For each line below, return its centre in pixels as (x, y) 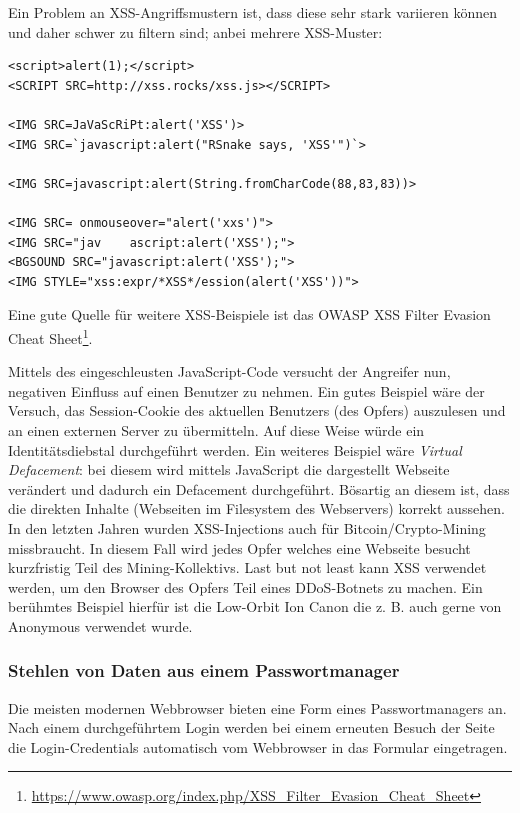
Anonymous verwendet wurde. (100, 625)
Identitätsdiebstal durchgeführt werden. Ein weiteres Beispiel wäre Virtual (235, 449)
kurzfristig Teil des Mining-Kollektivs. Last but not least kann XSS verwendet (247, 567)
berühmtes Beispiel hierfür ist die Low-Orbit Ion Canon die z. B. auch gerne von (255, 606)
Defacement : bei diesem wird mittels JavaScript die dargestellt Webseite (229, 469)
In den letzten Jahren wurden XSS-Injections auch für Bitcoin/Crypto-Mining (247, 527)
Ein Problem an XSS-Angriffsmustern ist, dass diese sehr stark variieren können (252, 12)
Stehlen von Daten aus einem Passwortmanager (204, 670)
